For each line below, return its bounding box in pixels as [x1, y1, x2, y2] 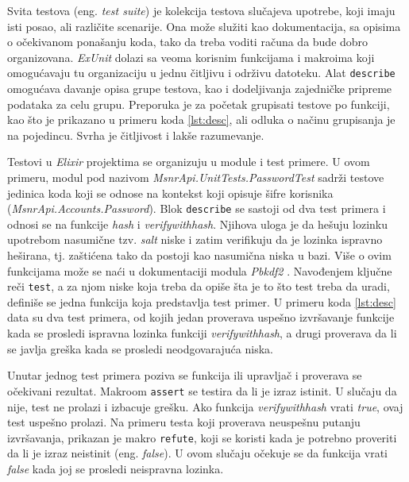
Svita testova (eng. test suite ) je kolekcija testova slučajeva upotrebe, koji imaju [7, 2, 395, 18]
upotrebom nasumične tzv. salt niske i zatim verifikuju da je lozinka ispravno [7, 231, 383, 248]
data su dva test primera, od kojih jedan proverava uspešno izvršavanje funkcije [7, 309, 395, 326]
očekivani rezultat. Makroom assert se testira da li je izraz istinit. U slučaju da [7, 382, 397, 399]
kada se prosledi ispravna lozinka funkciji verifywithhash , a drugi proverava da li [7, 325, 397, 341]
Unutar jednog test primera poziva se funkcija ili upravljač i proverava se [7, 367, 362, 384]
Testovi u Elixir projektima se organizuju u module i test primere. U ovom [7, 153, 370, 170]
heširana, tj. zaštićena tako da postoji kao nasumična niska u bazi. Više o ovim [7, 247, 392, 264]
